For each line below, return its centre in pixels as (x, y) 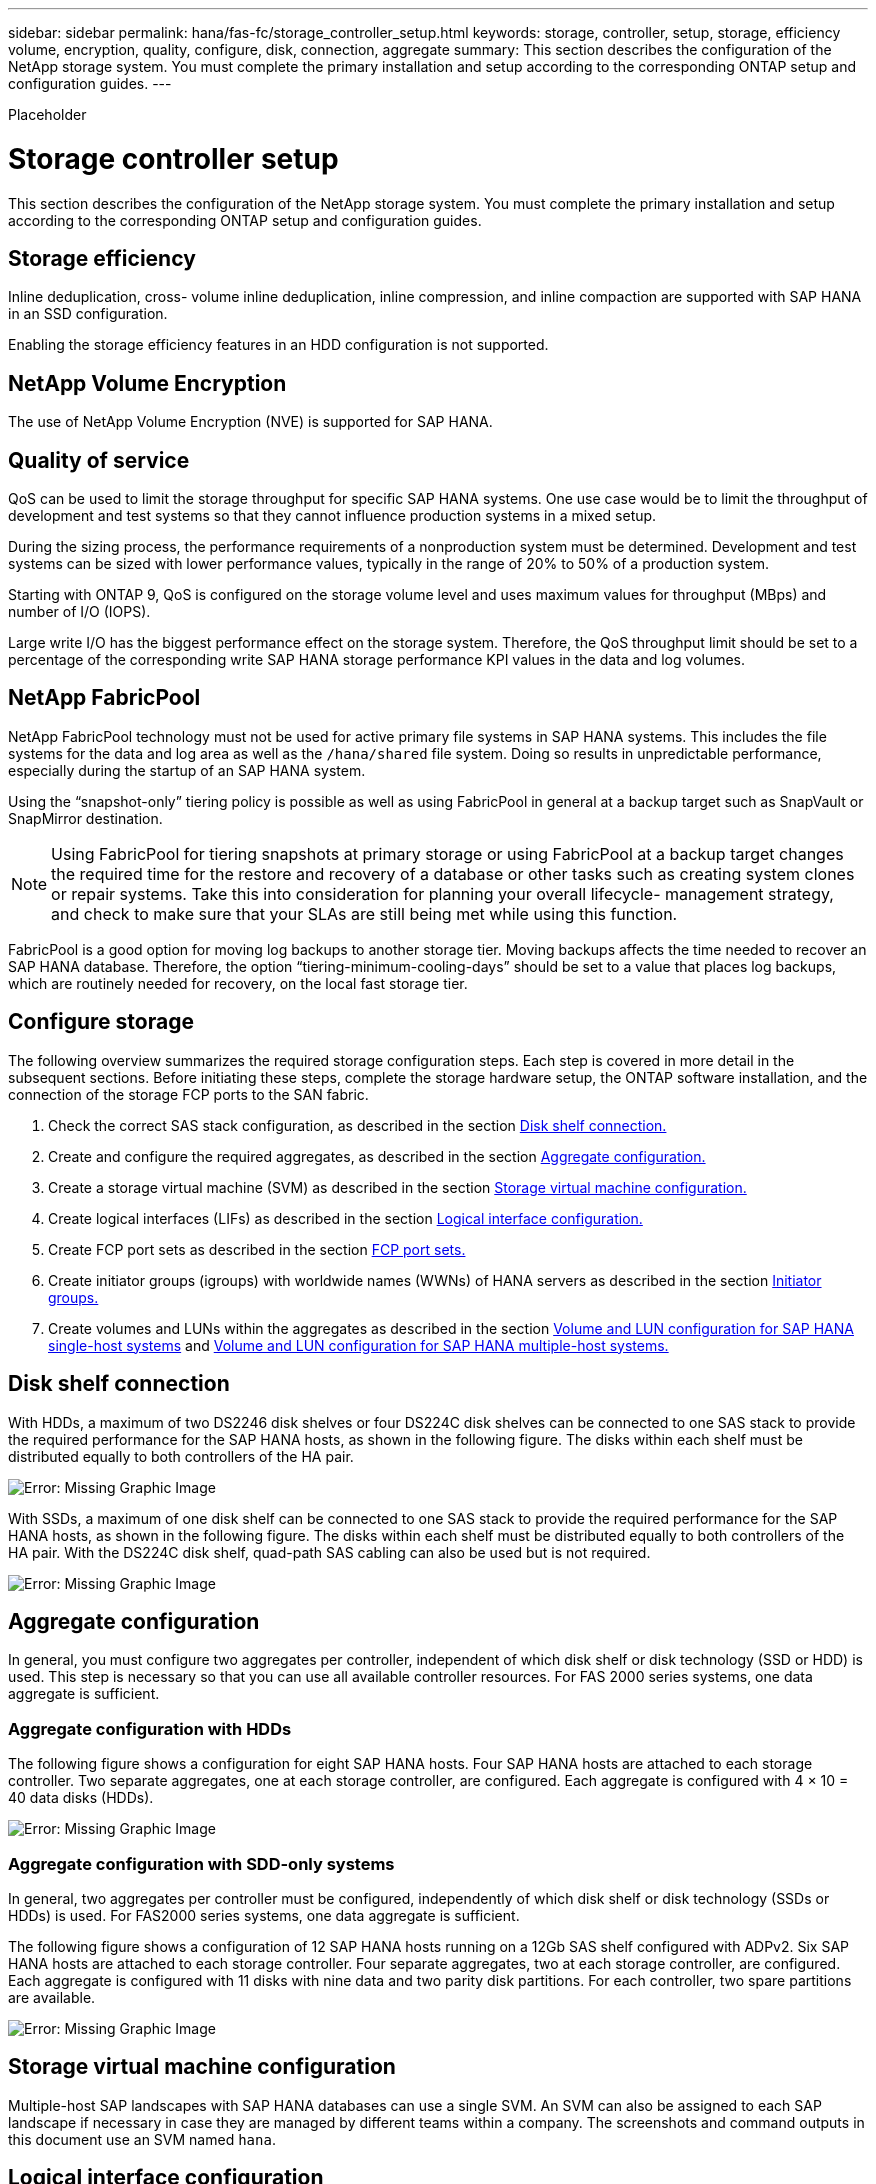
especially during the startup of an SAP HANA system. (187, 770)
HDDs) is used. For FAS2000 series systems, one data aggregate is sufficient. (264, 1915)
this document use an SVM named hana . (142, 2139)
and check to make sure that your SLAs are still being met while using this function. (364, 913)
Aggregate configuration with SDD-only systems (201, 1863)
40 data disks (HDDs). (81, 1798)
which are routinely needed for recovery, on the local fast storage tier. (238, 983)
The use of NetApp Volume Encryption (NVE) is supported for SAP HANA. (250, 422)
